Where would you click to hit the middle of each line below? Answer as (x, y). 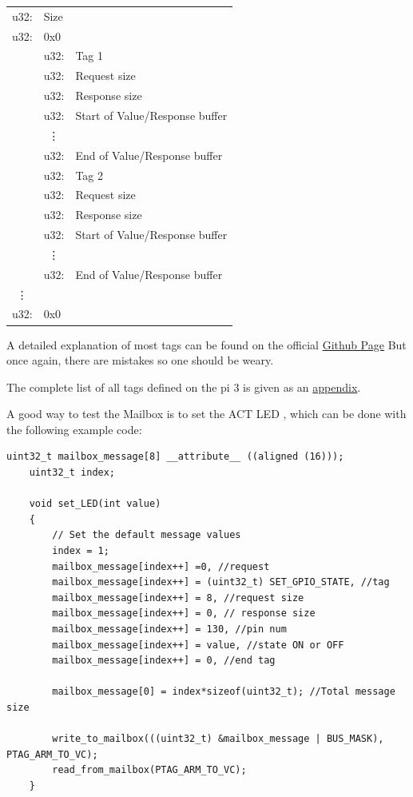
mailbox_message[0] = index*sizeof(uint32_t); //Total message (224, 692)
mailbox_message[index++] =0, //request (161, 566)
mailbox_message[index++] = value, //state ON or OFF (198, 645)
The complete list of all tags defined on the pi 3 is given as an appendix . (184, 387)
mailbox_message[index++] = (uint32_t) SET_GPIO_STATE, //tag (221, 582)
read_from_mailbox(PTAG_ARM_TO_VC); (149, 770)
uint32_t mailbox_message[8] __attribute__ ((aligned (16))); (175, 457)
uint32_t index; (72, 473)
